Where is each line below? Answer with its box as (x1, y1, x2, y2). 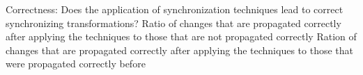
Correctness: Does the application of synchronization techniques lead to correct (6, 2, 343, 16)
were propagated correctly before (6, 56, 146, 71)
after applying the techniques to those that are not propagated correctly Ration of (6, 29, 357, 44)
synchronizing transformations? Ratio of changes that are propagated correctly (6, 15, 341, 30)
